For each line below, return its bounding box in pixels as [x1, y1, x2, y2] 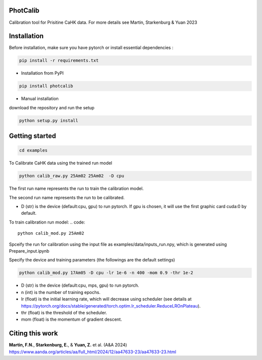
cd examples [19, 148, 48, 153]
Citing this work [9, 329, 58, 338]
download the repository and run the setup [9, 104, 95, 110]
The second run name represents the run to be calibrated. [9, 194, 125, 200]
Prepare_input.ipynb [9, 248, 49, 254]
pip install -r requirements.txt [19, 58, 99, 63]
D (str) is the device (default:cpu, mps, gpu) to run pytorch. [21, 282, 139, 289]
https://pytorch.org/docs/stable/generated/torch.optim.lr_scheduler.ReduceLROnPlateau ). [21, 303, 201, 309]
